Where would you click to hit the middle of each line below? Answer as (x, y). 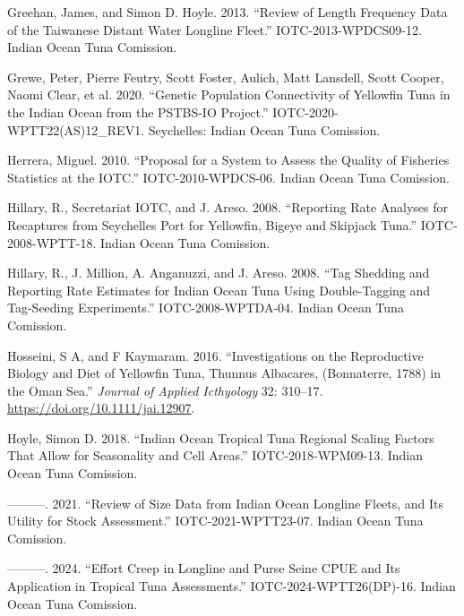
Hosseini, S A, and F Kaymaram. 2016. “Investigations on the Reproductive (215, 355)
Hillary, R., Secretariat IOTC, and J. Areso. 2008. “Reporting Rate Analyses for (228, 207)
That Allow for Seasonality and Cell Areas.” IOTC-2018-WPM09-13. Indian (215, 455)
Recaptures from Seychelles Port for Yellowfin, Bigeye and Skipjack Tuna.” (212, 224)
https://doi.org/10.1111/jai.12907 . (101, 408)
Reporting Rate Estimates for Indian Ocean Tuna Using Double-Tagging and (219, 290)
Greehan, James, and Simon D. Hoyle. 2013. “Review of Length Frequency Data (228, 12)
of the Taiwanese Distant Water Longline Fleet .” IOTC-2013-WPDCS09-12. (215, 29)
